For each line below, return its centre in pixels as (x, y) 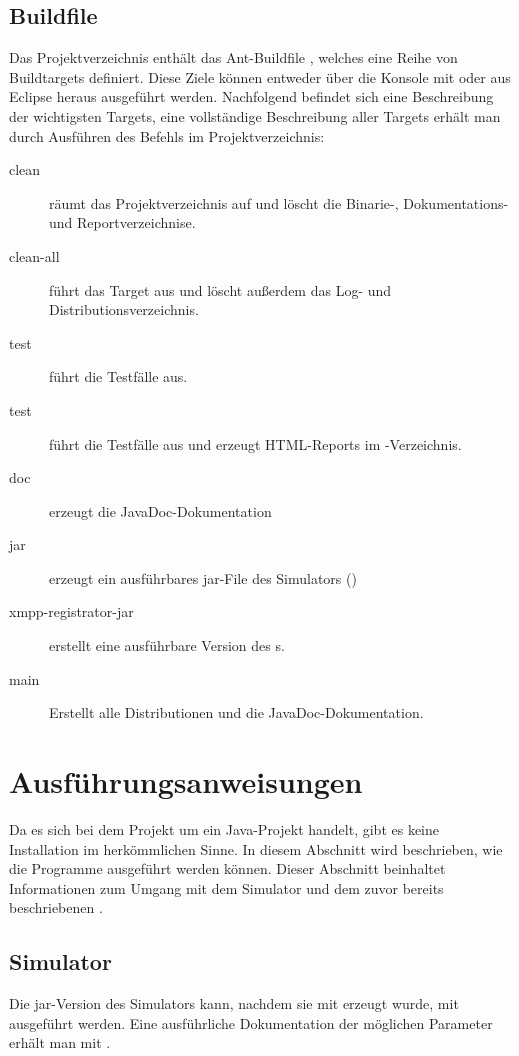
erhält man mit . (60, 1042)
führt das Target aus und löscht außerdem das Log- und (220, 289)
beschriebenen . (56, 907)
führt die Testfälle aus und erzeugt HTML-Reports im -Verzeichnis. (255, 443)
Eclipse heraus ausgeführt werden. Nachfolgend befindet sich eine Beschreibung (251, 96)
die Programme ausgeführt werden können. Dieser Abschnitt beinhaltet (227, 868)
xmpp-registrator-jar (71, 611)
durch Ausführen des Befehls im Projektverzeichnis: (167, 135)
